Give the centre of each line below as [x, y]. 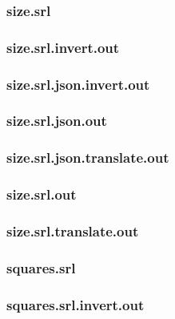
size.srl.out [42, 194]
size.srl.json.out [57, 121]
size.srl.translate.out [73, 230]
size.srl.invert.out [63, 47]
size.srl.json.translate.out [88, 157]
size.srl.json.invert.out [78, 84]
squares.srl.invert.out [76, 304]
